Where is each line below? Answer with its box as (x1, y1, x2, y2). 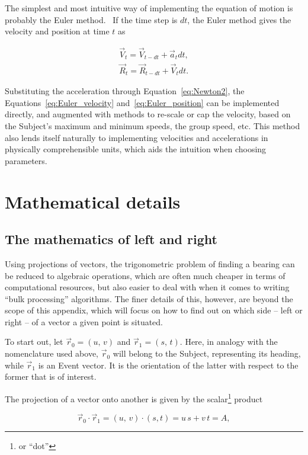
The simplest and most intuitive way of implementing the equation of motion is (5, 2, 293, 14)
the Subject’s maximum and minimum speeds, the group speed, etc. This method (5, 119, 300, 132)
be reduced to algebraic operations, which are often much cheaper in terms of (5, 269, 285, 281)
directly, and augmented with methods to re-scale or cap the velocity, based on (5, 108, 291, 120)
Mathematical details (5, 189, 181, 213)
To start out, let (5, 335, 63, 348)
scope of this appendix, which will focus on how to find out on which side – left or (5, 304, 303, 316)
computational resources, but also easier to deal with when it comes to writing (5, 281, 290, 293)
